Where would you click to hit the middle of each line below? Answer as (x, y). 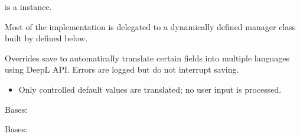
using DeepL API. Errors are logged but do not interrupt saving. (122, 69)
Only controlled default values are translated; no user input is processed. (150, 89)
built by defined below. (46, 38)
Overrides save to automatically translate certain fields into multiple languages (147, 58)
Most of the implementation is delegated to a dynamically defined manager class (150, 26)
